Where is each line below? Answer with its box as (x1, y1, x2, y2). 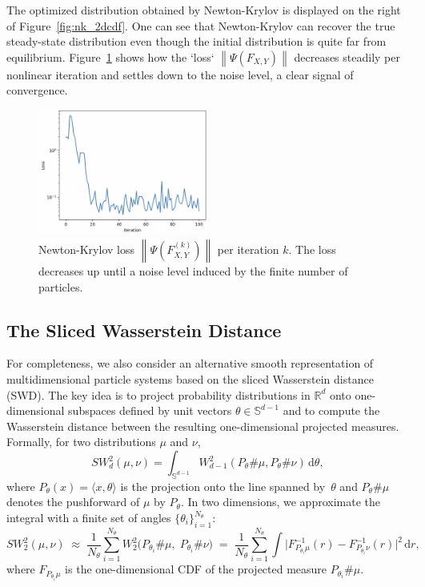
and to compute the (283, 402, 380, 419)
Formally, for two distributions (6, 433, 156, 450)
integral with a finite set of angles (6, 509, 171, 526)
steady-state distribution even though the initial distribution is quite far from (6, 33, 387, 50)
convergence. (6, 82, 68, 99)
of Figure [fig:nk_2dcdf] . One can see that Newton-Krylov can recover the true (6, 17, 395, 34)
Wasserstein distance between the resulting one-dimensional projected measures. (6, 417, 399, 434)
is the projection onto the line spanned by (120, 477, 326, 494)
